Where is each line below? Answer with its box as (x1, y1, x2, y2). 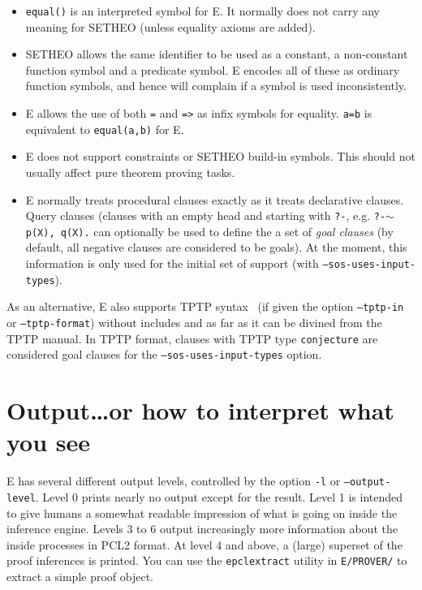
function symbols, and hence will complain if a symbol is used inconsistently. (25, 77, 407, 94)
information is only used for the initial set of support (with (25, 255, 319, 272)
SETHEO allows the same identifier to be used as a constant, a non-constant (25, 45, 408, 62)
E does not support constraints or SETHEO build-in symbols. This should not (25, 148, 416, 165)
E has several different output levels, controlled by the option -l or (6, 472, 341, 489)
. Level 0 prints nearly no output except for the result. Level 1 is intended (35, 488, 403, 505)
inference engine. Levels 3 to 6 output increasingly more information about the (6, 520, 398, 537)
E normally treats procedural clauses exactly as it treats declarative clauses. (25, 191, 404, 208)
